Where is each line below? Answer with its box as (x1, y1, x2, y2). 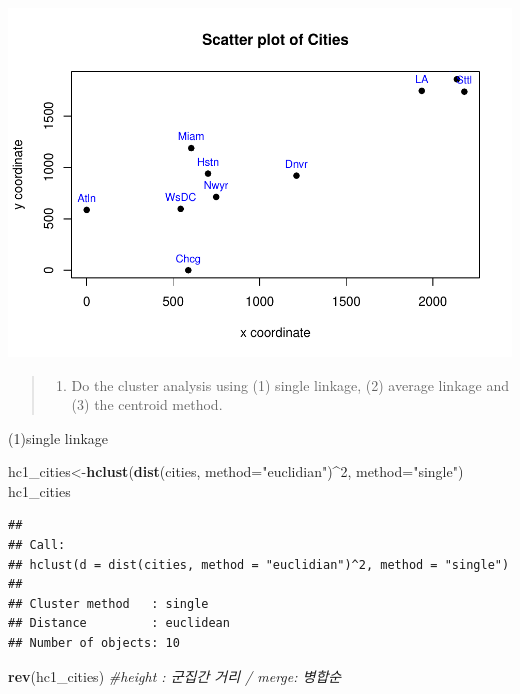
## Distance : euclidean (8, 616, 230, 631)
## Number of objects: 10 (8, 636, 180, 651)
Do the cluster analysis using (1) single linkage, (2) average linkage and (71, 374, 509, 395)
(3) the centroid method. (71, 394, 223, 415)
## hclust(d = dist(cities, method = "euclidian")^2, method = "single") (8, 557, 510, 572)
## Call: (8, 538, 66, 553)
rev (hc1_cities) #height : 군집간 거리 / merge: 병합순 (8, 665, 342, 686)
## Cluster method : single (8, 596, 209, 611)
